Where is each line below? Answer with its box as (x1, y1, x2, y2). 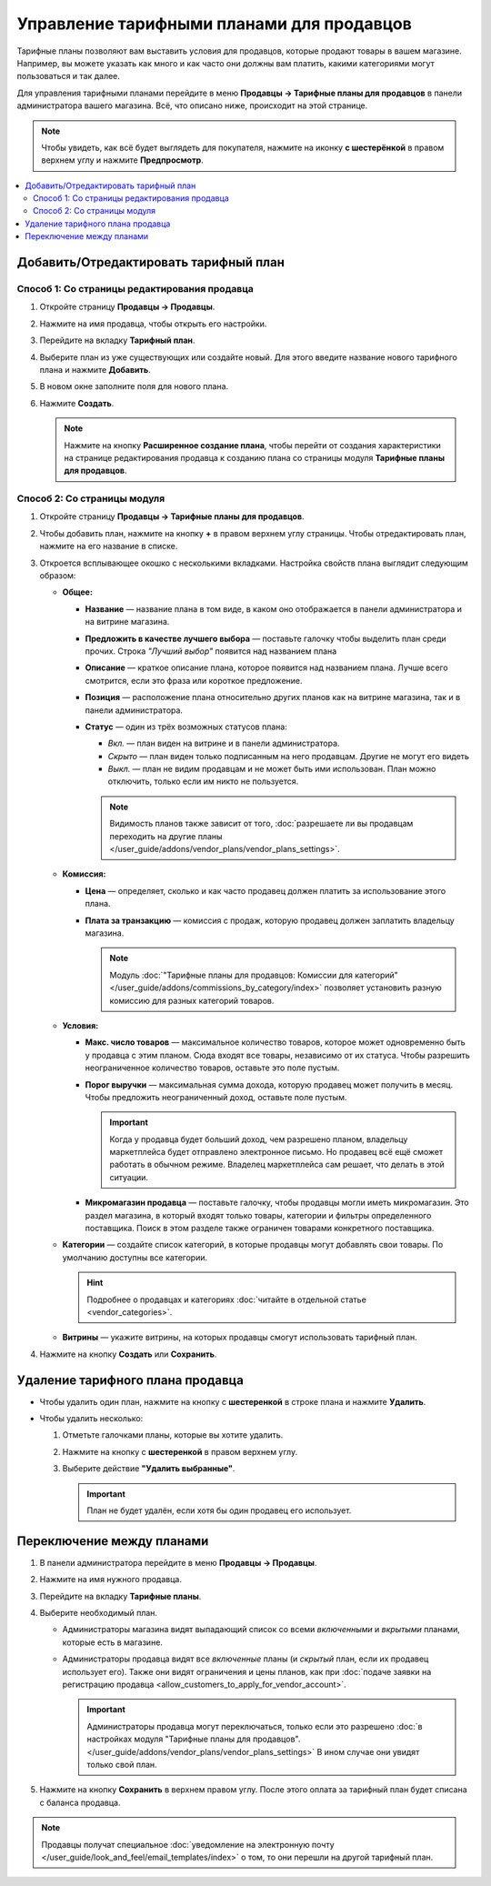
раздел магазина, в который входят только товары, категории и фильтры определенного (85, 1209, 432, 1220)
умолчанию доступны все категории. (62, 1251, 208, 1263)
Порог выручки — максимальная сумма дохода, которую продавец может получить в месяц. (85, 1078, 454, 1090)
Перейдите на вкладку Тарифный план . (39, 335, 195, 346)
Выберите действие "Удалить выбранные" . (62, 1463, 235, 1474)
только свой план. (86, 1759, 158, 1770)
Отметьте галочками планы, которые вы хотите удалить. (62, 1430, 284, 1440)
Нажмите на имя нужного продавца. (39, 1574, 182, 1585)
